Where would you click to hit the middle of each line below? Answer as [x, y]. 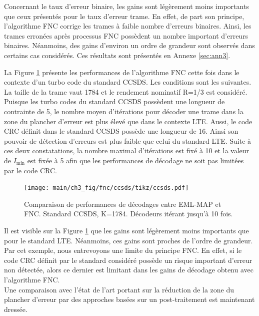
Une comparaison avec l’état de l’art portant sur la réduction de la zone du [119, 289]
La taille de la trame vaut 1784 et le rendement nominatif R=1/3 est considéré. [126, 91]
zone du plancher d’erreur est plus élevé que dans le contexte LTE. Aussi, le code [128, 121]
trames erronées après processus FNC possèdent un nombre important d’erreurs [126, 35]
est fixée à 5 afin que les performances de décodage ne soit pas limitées [135, 160]
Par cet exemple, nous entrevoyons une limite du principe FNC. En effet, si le [123, 250]
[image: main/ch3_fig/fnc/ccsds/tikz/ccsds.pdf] [106, 188]
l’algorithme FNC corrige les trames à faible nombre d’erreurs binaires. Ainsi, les [128, 26]
